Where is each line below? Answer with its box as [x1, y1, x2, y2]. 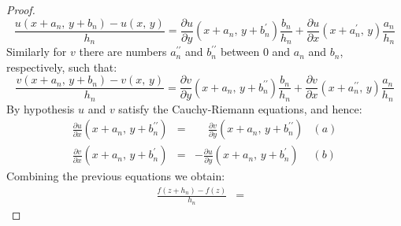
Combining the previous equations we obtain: [6, 168, 225, 184]
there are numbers [79, 43, 167, 60]
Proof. [6, 2, 35, 17]
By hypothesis [6, 100, 75, 117]
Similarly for [6, 43, 67, 60]
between [220, 43, 260, 60]
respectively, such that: [6, 58, 117, 75]
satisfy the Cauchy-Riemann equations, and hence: [118, 100, 362, 117]
